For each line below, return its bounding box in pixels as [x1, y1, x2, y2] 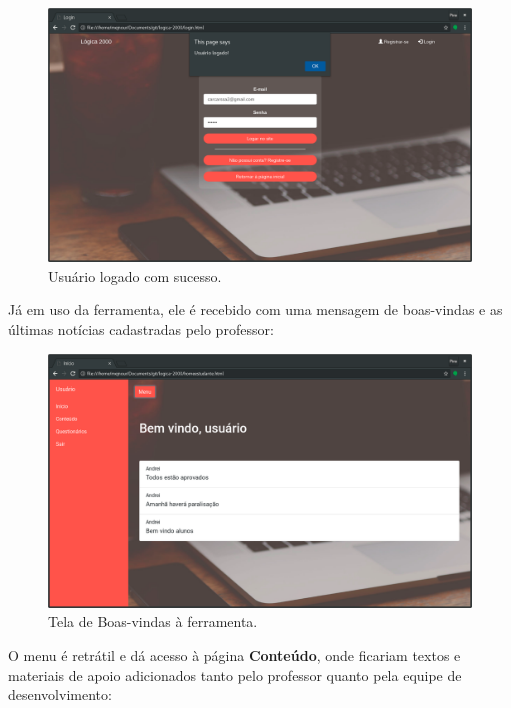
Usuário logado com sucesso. [48, 265, 222, 286]
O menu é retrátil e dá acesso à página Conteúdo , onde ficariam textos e [8, 645, 461, 666]
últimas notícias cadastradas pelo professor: [8, 319, 274, 340]
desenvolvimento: [8, 684, 112, 705]
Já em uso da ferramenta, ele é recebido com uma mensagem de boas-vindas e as [8, 299, 503, 320]
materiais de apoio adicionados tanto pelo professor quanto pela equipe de [8, 664, 462, 685]
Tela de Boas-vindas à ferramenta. [48, 611, 258, 632]
